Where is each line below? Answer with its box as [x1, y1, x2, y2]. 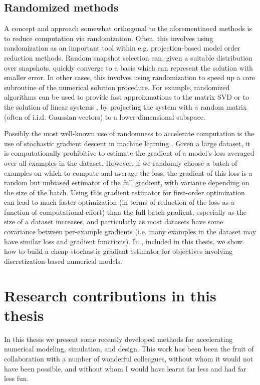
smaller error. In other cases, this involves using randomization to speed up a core [4, 72, 255, 83]
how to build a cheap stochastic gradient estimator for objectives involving [4, 246, 233, 256]
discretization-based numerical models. [4, 255, 122, 266]
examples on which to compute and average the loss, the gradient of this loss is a [4, 167, 252, 178]
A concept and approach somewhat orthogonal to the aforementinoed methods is [4, 23, 252, 34]
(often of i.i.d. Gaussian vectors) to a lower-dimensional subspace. [4, 111, 205, 122]
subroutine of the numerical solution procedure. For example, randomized [4, 82, 230, 92]
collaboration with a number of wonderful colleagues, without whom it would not [4, 353, 253, 363]
